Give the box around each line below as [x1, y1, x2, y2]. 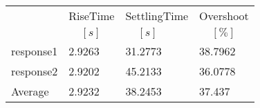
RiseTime [68, 8, 115, 24]
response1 [11, 43, 58, 59]
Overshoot [199, 8, 249, 24]
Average [11, 83, 49, 99]
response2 [11, 63, 58, 79]
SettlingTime [125, 8, 189, 24]
